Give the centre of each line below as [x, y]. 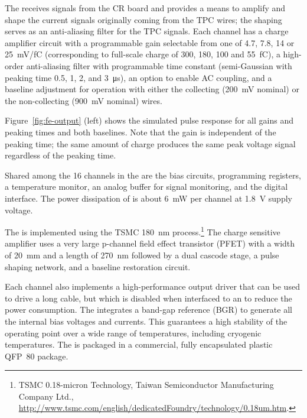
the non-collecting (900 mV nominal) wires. [84, 100]
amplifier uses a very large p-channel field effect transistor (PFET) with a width [150, 243]
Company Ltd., [46, 396]
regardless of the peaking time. [61, 155]
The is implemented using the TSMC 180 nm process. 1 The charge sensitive [143, 231]
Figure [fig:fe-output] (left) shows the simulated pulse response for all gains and [149, 120]
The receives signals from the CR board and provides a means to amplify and [145, 8]
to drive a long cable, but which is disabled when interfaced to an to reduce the [148, 298]
